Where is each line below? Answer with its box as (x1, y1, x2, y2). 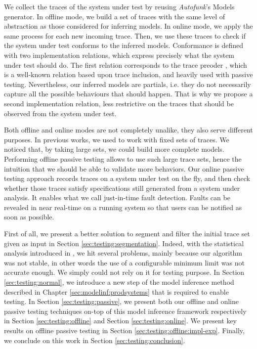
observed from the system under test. (4, 108, 117, 118)
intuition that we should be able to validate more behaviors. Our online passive (4, 163, 244, 174)
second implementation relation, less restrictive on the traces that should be (4, 98, 234, 108)
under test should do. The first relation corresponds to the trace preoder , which (4, 59, 247, 70)
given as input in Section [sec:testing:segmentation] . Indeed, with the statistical (4, 238, 244, 248)
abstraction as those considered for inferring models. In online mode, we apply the (4, 21, 253, 31)
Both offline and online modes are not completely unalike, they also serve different (4, 125, 253, 135)
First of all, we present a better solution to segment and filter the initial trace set (4, 228, 250, 239)
